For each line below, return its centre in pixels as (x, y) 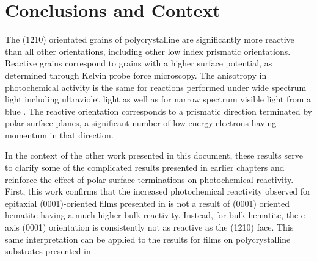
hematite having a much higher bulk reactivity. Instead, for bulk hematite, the (152, 215)
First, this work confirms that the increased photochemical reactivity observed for (158, 191)
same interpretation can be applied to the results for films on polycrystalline (148, 239)
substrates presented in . (51, 251)
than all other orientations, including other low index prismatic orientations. (148, 51)
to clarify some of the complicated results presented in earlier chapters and (145, 167)
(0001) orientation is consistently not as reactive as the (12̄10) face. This (158, 227)
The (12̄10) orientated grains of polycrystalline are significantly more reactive (150, 39)
